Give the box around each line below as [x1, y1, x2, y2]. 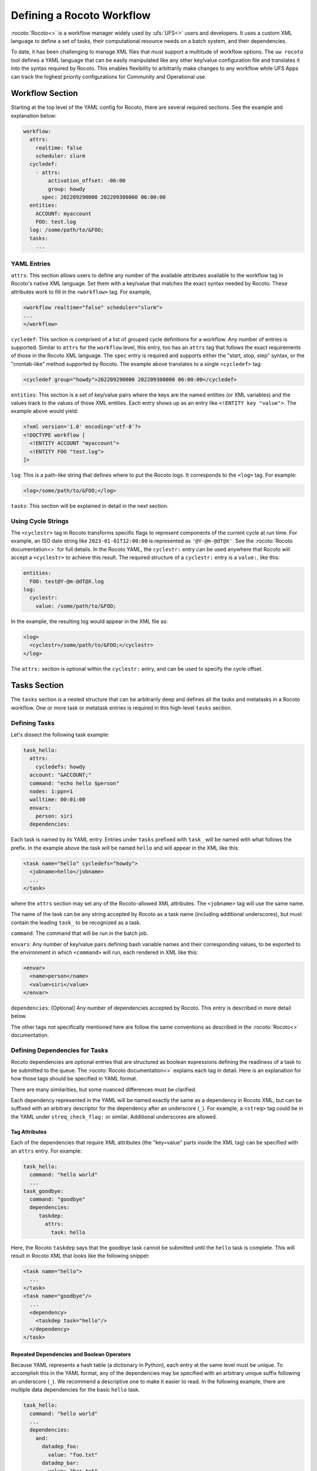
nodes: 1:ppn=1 [29, 788, 73, 794]
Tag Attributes [11, 1128, 47, 1135]
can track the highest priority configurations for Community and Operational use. [11, 73, 207, 80]
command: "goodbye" [29, 1196, 86, 1203]
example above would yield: [11, 408, 79, 415]
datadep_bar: [42, 1459, 79, 1466]
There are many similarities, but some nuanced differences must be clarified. [11, 1086, 197, 1093]
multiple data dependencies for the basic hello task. [11, 1386, 140, 1393]
